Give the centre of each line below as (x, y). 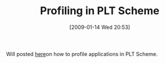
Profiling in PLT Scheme (100, 11)
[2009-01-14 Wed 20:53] (100, 27)
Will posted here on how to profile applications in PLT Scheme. (82, 54)
